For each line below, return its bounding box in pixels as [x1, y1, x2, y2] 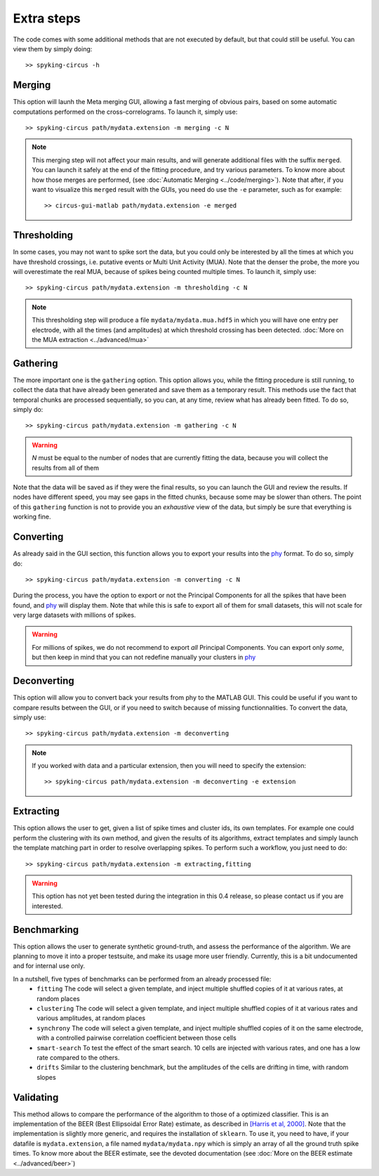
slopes [36, 1073, 56, 1081]
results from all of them [32, 464, 100, 472]
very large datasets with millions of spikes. [13, 611, 136, 620]
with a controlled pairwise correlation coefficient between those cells [36, 1033, 237, 1043]
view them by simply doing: [13, 44, 93, 53]
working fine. [13, 513, 51, 521]
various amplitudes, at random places [36, 1014, 146, 1022]
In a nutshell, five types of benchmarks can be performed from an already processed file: [13, 974, 272, 983]
